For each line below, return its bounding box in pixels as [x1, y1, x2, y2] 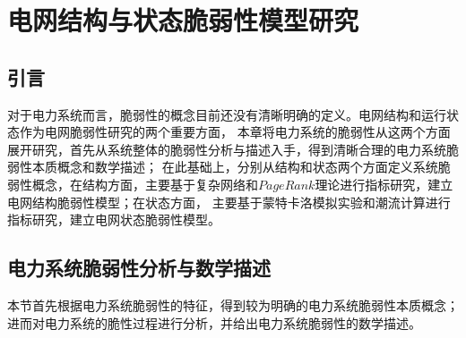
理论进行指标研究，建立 [315, 174, 453, 193]
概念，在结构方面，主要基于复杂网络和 [31, 174, 258, 193]
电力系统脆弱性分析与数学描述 [7, 254, 271, 282]
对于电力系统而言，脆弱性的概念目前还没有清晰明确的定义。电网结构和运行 [7, 105, 446, 123]
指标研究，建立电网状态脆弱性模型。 [7, 210, 220, 229]
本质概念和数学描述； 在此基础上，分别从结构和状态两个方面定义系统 [31, 157, 438, 176]
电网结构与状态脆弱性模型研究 [7, 2, 359, 38]
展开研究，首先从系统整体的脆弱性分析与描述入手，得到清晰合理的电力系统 [7, 139, 446, 158]
